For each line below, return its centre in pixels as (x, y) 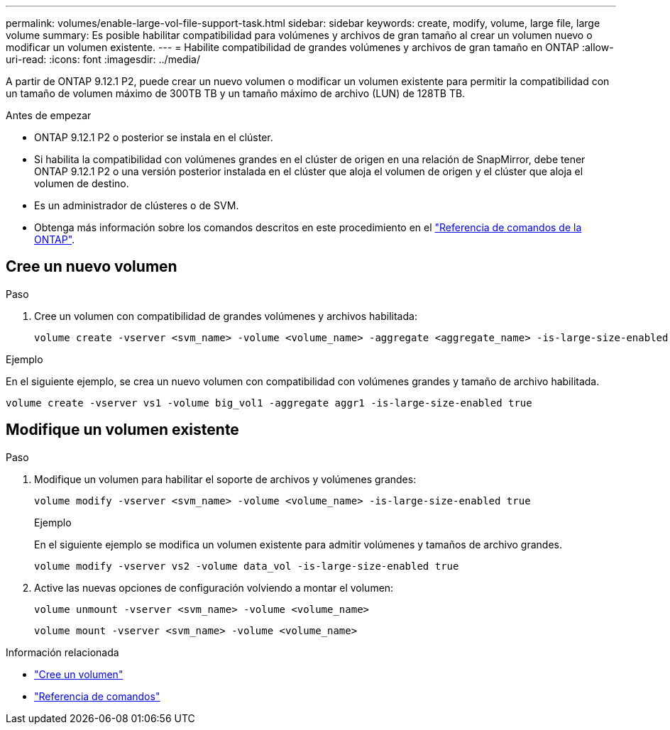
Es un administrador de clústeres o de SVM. (137, 205)
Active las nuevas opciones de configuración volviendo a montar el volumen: (214, 587)
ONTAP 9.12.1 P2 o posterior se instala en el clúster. (154, 137)
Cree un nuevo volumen (92, 267)
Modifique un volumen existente (122, 430)
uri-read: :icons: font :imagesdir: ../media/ (103, 59)
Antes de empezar (49, 115)
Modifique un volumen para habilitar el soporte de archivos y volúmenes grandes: (225, 479)
